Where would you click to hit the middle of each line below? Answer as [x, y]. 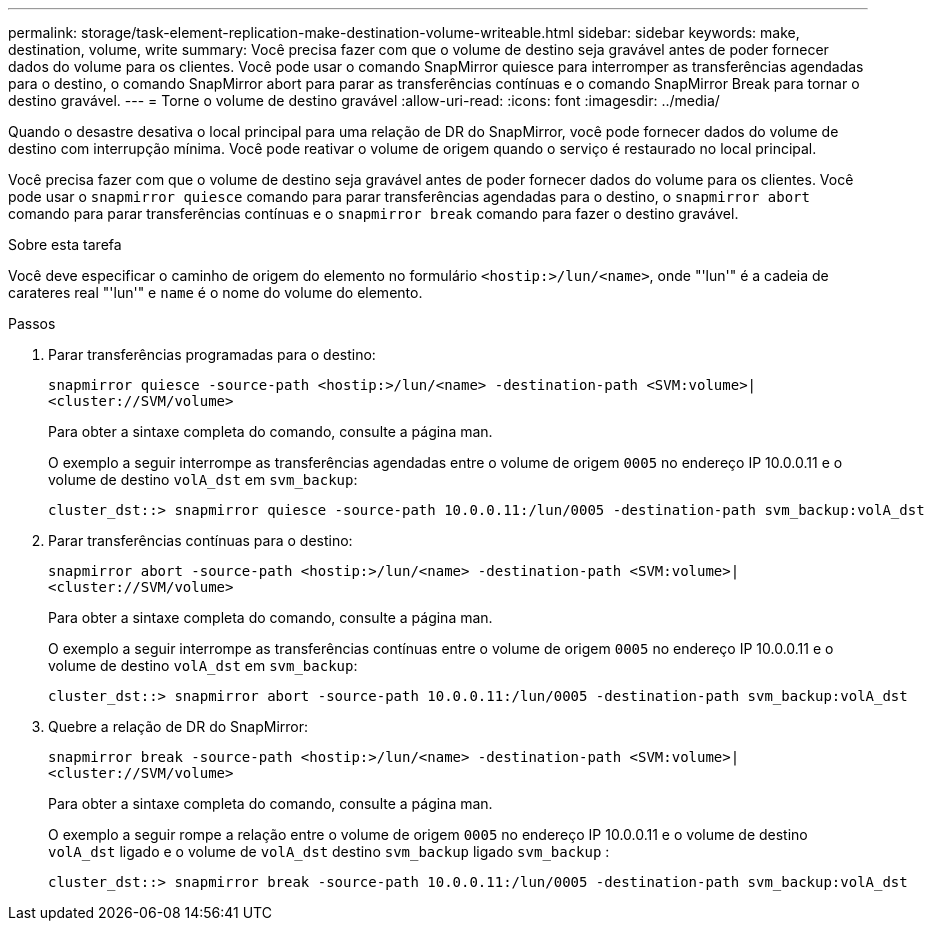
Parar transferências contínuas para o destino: [200, 540]
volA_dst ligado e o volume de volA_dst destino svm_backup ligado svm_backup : [329, 851]
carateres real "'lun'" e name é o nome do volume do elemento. [215, 292]
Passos [32, 323]
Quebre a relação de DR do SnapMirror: [178, 726]
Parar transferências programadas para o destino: [212, 354]
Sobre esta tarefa [65, 244]
